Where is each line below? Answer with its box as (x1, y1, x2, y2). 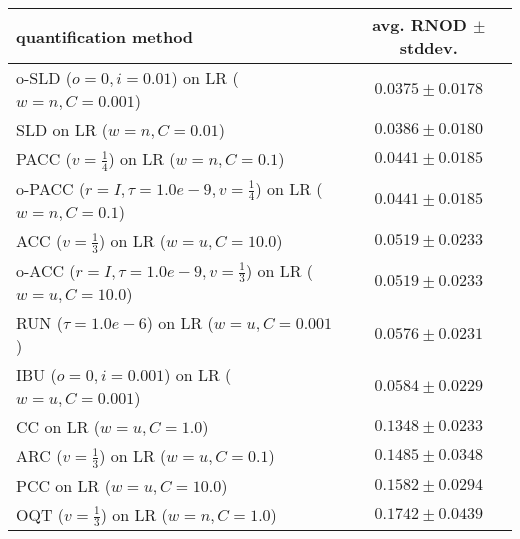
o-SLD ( (16, 66, 73, 89)
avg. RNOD (372, 13, 467, 36)
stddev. (399, 36, 458, 59)
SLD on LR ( (16, 118, 109, 141)
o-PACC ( (16, 176, 86, 200)
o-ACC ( (16, 258, 76, 282)
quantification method (16, 24, 194, 48)
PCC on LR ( (16, 473, 111, 497)
